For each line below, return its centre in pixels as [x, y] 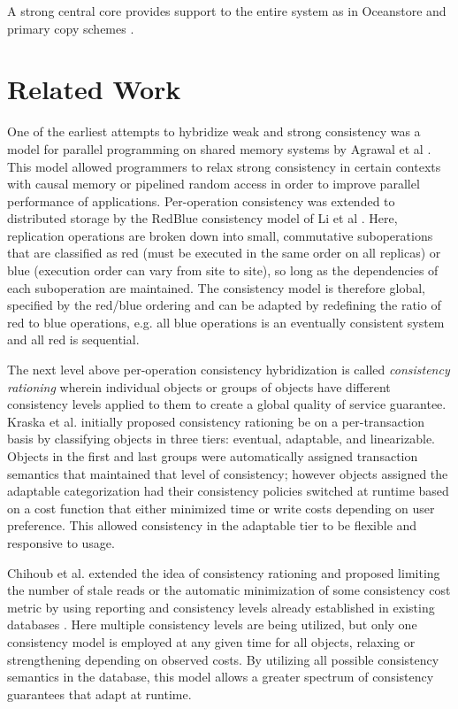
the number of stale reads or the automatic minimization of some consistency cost [229, 590]
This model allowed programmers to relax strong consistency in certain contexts [224, 166]
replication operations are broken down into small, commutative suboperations [220, 235]
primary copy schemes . [71, 28]
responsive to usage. [61, 542]
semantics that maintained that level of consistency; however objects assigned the [228, 473]
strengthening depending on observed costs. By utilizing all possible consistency [223, 659]
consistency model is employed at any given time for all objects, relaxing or [211, 641]
